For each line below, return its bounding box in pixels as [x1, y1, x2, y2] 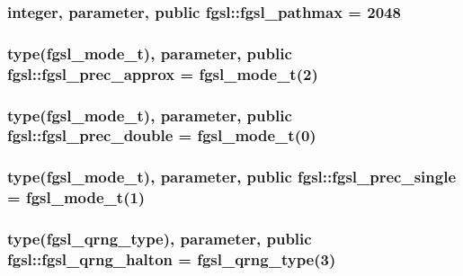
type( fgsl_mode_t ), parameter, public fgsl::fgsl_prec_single [7, 165, 457, 188]
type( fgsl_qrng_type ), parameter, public [7, 227, 312, 250]
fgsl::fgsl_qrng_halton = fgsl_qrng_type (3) [7, 247, 336, 270]
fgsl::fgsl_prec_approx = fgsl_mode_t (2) [7, 62, 318, 85]
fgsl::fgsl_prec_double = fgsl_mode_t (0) [7, 124, 316, 147]
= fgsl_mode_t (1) [7, 186, 146, 209]
